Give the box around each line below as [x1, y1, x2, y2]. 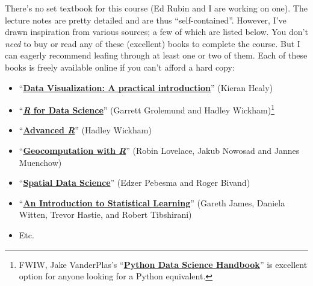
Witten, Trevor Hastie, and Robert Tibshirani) [19, 208, 192, 221]
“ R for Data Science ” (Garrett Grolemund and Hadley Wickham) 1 [19, 102, 275, 116]
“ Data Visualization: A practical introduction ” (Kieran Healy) [19, 81, 273, 94]
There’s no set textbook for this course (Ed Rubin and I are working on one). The [5, 2, 308, 14]
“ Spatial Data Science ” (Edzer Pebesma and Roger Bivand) [19, 176, 250, 189]
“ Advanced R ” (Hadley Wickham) [19, 124, 152, 136]
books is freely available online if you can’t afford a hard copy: [5, 60, 235, 73]
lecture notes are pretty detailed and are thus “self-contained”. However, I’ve [5, 13, 287, 26]
